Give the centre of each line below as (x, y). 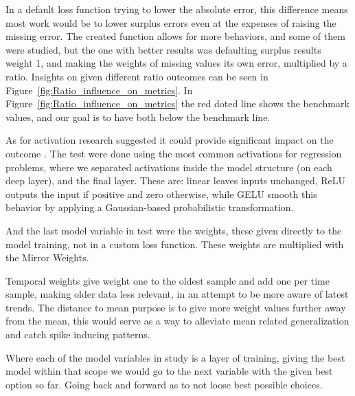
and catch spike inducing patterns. (78, 334)
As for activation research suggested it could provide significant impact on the (170, 140)
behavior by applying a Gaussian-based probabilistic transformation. (150, 207)
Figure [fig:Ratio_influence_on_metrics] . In (99, 90)
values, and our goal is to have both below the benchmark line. (138, 117)
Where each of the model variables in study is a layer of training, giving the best (175, 357)
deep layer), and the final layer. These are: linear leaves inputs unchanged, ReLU (176, 180)
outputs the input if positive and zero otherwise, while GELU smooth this (161, 194)
